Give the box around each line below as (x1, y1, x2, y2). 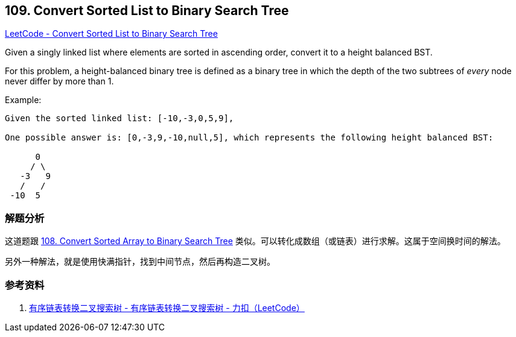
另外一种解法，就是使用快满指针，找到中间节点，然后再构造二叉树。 (5, 256, 275, 267)
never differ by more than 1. (5, 76, 114, 87)
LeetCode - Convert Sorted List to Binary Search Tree (5, 28, 218, 39)
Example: (5, 95, 42, 106)
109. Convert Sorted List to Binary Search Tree (5, 3, 289, 18)
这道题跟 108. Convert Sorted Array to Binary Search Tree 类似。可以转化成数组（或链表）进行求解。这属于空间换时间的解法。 (5, 236, 506, 247)
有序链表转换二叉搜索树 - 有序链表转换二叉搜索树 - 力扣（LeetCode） (29, 302, 305, 313)
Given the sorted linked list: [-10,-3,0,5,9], (5, 113, 234, 124)
